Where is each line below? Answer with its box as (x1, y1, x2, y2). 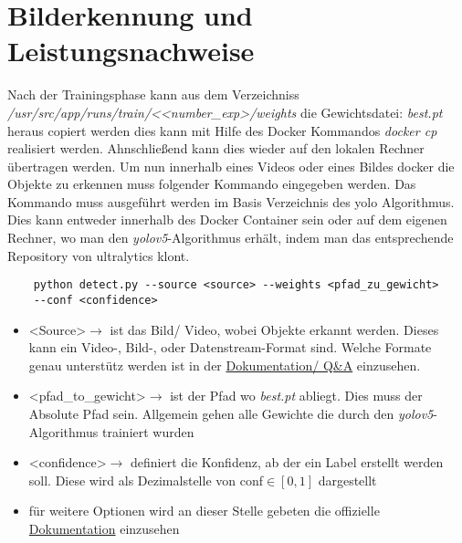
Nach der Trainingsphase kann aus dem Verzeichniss (7, 85, 299, 104)
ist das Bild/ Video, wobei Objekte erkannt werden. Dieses (110, 319, 439, 339)
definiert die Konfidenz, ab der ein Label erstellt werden (130, 453, 444, 472)
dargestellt (318, 470, 377, 489)
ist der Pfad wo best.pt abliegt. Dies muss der (170, 386, 423, 405)
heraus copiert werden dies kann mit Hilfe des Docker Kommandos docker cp (7, 120, 437, 140)
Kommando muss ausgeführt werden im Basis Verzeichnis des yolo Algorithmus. (7, 192, 455, 211)
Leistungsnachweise (7, 32, 255, 69)
